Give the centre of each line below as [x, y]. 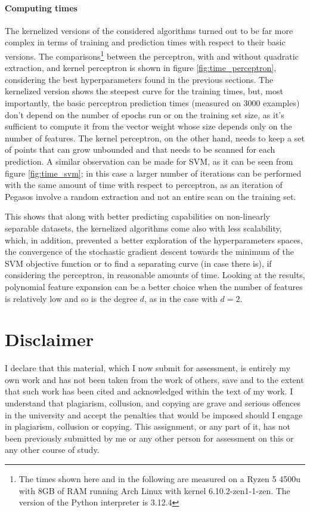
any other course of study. [52, 450]
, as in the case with [181, 298]
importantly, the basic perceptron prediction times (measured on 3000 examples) [152, 103]
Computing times [41, 7]
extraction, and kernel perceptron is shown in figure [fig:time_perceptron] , [141, 68]
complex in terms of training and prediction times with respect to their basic [145, 42]
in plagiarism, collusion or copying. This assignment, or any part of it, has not [148, 426]
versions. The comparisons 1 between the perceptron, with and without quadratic [152, 55]
